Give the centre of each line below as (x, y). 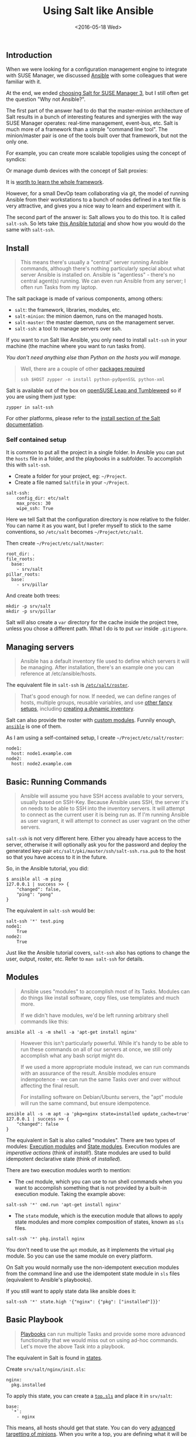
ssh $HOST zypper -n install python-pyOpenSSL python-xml (92, 380)
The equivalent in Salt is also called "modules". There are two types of (91, 1140)
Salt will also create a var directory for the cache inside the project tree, (92, 622)
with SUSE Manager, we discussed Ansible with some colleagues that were (97, 76)
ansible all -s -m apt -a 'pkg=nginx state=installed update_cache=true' (98, 1114)
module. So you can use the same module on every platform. (80, 1256)
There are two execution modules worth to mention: (68, 1170)
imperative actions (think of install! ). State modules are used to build (88, 1152)
